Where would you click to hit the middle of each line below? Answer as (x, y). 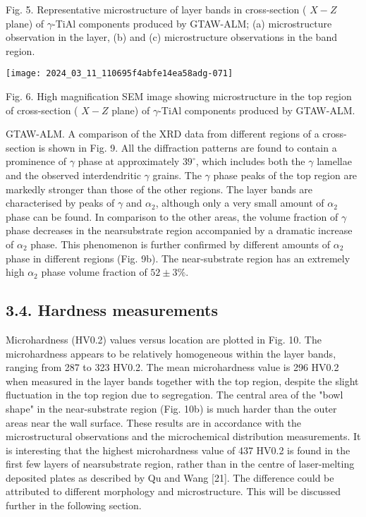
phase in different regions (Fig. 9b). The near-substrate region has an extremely (178, 258)
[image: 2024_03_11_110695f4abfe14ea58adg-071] (120, 74)
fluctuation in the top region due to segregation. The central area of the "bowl (175, 395)
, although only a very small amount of (240, 203)
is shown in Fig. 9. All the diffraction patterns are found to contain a (188, 147)
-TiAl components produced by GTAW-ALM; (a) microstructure (192, 23)
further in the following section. (74, 505)
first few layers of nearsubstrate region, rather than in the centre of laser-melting (180, 464)
